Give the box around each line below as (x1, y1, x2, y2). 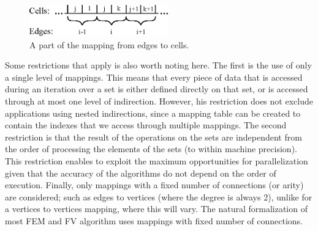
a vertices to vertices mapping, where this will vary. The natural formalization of (5, 202, 308, 215)
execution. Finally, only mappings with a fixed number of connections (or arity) (5, 178, 304, 191)
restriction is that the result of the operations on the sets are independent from (5, 130, 302, 143)
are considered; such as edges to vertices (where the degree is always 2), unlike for (5, 190, 312, 203)
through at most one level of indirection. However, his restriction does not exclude (5, 95, 313, 108)
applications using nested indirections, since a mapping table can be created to (5, 106, 301, 119)
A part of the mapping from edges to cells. (29, 38, 189, 51)
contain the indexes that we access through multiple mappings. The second (5, 119, 287, 131)
